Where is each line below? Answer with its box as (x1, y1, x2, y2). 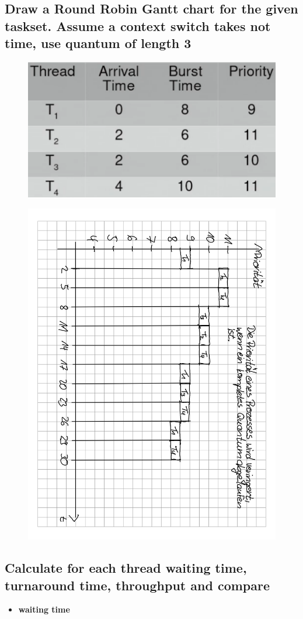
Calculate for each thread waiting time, (5, 559, 247, 577)
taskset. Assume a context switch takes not (5, 16, 271, 35)
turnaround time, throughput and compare (5, 576, 270, 594)
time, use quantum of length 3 (5, 34, 191, 52)
